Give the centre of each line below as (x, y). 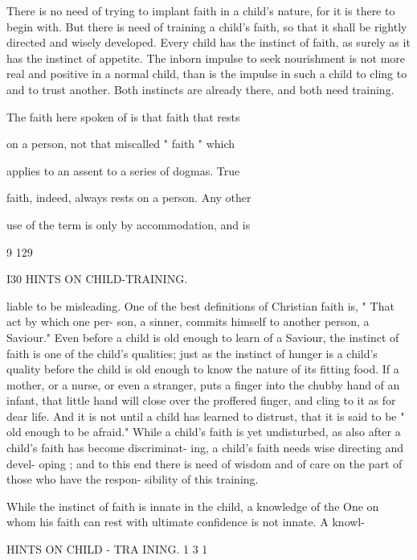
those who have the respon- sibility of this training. (133, 479)
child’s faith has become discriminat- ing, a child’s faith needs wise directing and (205, 448)
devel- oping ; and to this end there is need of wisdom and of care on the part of (204, 463)
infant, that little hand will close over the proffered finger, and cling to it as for (201, 400)
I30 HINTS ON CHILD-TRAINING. (97, 279)
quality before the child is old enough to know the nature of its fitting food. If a (203, 369)
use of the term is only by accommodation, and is (129, 224)
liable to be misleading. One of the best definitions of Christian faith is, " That (200, 305)
